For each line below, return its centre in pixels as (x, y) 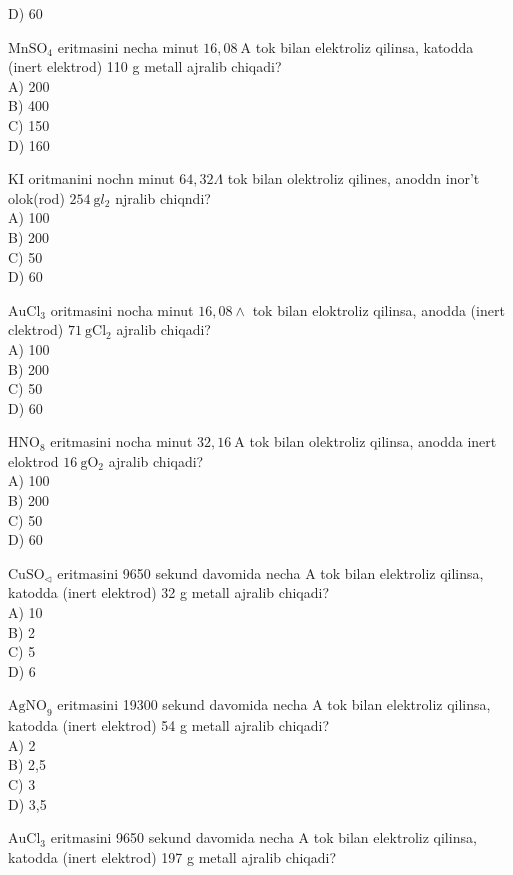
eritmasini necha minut (128, 46)
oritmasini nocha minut (122, 309)
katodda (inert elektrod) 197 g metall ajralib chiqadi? (172, 856)
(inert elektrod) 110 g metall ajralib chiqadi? (145, 66)
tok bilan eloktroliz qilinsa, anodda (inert (378, 309)
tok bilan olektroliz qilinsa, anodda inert (373, 441)
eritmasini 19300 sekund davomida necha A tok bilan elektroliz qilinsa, (274, 704)
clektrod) (36, 329)
